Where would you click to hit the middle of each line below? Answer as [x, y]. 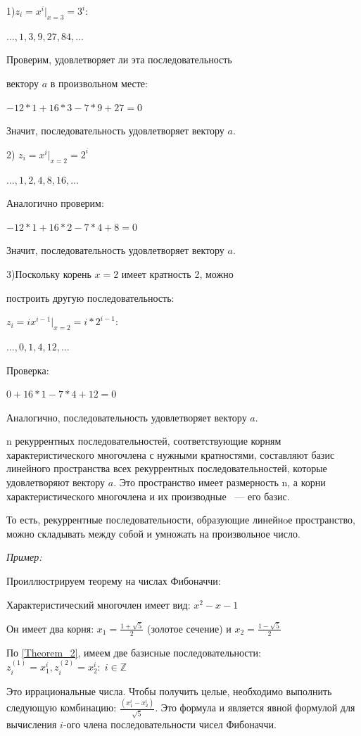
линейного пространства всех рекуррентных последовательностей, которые [167, 468]
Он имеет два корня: [50, 628]
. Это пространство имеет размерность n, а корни [220, 482]
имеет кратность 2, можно [177, 273]
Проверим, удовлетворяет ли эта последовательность [119, 59]
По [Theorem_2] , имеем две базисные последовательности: [134, 652]
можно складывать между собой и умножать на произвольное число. [153, 533]
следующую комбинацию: [62, 708]
